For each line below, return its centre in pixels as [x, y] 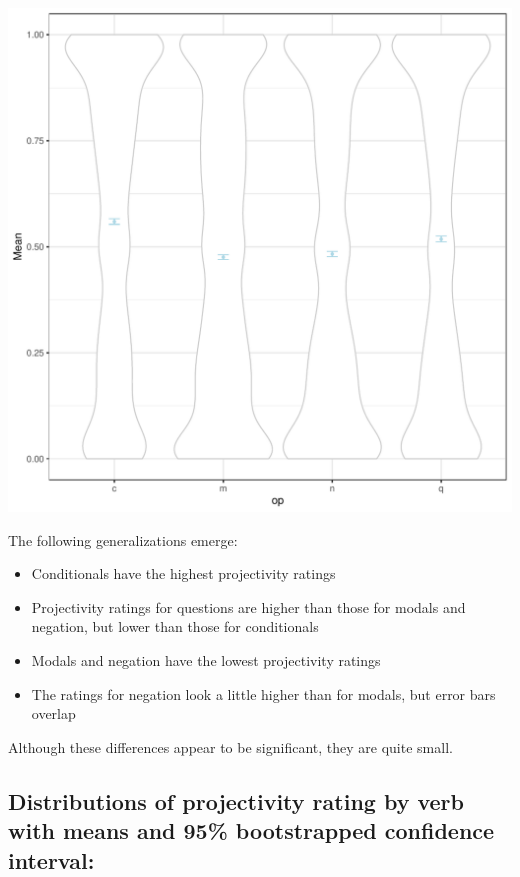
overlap [53, 713]
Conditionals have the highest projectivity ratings [183, 573]
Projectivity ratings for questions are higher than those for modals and [248, 606]
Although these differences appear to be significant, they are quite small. [230, 746]
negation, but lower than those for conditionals [175, 626]
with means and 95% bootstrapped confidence [251, 830]
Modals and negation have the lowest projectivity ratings [206, 659]
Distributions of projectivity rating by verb [236, 800]
